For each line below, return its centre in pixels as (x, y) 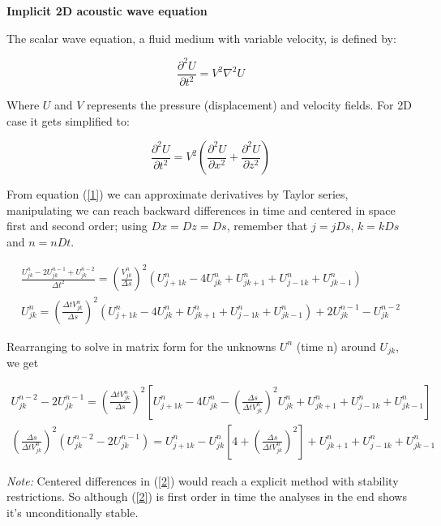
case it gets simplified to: (68, 120)
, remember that (267, 226)
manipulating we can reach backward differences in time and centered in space (201, 210)
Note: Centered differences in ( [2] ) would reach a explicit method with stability (203, 480)
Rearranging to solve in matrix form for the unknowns (141, 346)
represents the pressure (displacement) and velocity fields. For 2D (249, 105)
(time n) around (336, 346)
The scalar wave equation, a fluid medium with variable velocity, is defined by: (201, 38)
